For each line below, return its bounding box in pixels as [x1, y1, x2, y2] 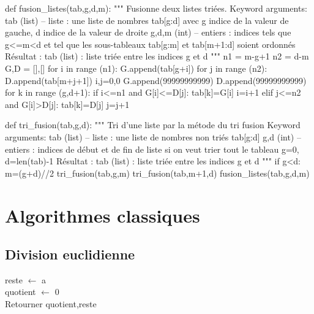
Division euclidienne [5, 245, 135, 264]
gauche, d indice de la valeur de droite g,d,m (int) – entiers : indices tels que [5, 26, 291, 39]
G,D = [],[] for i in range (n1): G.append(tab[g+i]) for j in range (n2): [5, 61, 267, 74]
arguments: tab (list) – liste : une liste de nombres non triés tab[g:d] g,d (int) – [5, 130, 301, 143]
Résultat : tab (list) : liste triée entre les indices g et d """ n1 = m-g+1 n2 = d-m [5, 50, 309, 63]
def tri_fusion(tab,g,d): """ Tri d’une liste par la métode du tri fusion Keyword [5, 118, 301, 131]
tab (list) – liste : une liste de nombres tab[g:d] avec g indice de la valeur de [5, 13, 289, 26]
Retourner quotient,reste [5, 297, 97, 310]
